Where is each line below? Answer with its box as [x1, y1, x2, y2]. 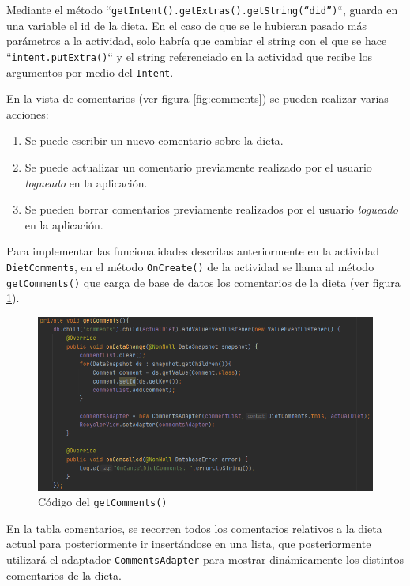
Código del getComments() [38, 493, 167, 510]
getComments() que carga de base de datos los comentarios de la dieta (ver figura [6, 274, 401, 290]
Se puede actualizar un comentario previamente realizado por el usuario [24, 158, 372, 175]
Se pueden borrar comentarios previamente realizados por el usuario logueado [24, 201, 398, 217]
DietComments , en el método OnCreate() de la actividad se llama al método [6, 258, 374, 274]
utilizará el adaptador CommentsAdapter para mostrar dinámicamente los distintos [6, 551, 404, 568]
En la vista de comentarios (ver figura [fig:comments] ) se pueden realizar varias [6, 90, 389, 107]
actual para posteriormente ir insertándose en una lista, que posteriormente [6, 535, 371, 552]
